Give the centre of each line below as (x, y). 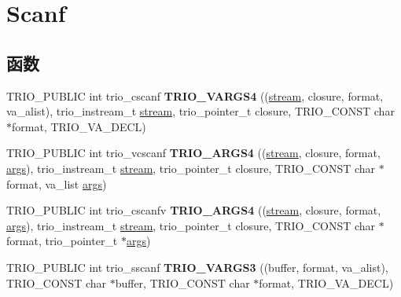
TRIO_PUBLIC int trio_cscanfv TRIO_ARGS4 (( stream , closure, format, (194, 210)
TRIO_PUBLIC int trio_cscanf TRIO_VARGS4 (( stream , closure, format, (195, 95)
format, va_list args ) (57, 183)
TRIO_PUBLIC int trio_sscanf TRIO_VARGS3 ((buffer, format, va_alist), (197, 267)
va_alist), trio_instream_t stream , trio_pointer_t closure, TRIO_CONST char (200, 111)
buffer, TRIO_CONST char (182, 282)
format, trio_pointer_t (62, 241)
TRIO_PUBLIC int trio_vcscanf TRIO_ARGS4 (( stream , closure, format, (193, 153)
